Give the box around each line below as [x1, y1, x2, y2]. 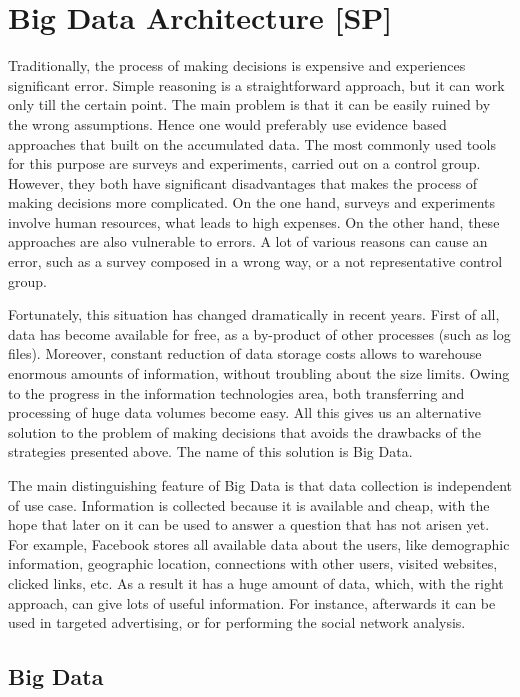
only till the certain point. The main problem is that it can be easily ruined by [8, 94, 491, 115]
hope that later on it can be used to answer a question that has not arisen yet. [8, 514, 490, 535]
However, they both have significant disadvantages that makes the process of [8, 172, 478, 193]
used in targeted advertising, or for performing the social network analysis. [8, 612, 466, 633]
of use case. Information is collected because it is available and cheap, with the [8, 494, 490, 515]
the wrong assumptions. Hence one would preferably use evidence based [8, 113, 447, 134]
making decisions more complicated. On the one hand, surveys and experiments [8, 192, 495, 213]
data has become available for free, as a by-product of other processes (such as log [8, 323, 511, 344]
